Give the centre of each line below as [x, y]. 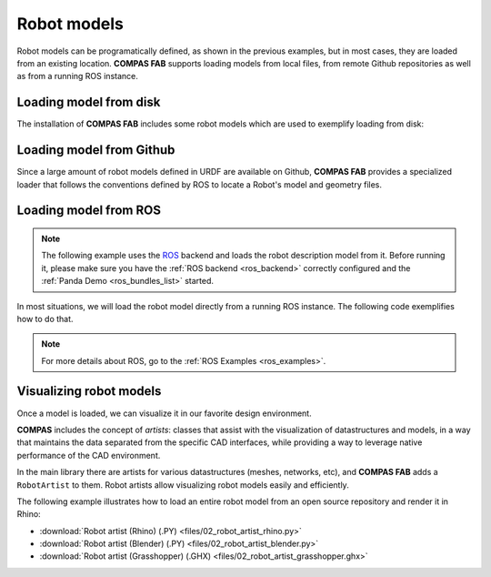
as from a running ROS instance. [77, 76]
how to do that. [45, 319]
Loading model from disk [89, 102]
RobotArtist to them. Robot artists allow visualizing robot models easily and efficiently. [183, 485]
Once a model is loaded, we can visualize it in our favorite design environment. [165, 413]
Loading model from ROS [89, 211]
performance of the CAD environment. [89, 455]
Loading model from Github [96, 150]
